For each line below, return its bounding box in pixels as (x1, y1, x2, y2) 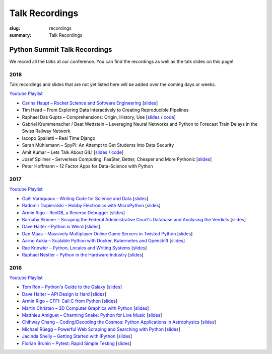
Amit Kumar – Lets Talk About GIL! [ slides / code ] (22, 149, 123, 155)
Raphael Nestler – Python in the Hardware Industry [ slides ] (22, 251, 144, 257)
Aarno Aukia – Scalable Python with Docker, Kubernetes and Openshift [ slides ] (22, 238, 185, 244)
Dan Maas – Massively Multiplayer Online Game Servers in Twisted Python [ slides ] (22, 230, 193, 236)
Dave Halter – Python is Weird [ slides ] (22, 224, 100, 230)
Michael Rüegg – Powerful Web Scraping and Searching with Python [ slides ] (22, 326, 181, 332)
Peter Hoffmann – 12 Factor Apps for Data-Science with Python (22, 163, 153, 169)
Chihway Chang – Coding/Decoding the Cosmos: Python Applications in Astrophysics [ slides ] (22, 319, 216, 325)
